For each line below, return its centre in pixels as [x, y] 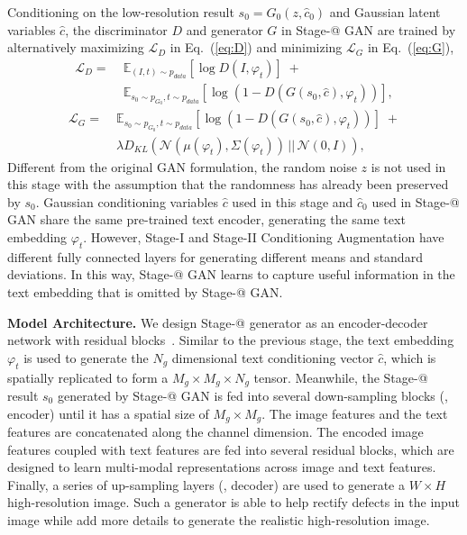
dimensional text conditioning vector [273, 357]
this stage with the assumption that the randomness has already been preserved [228, 184]
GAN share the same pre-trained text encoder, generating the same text [206, 219]
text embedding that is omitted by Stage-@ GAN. [145, 291]
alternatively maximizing [76, 47]
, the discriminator [116, 29]
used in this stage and [293, 201]
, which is [410, 357]
